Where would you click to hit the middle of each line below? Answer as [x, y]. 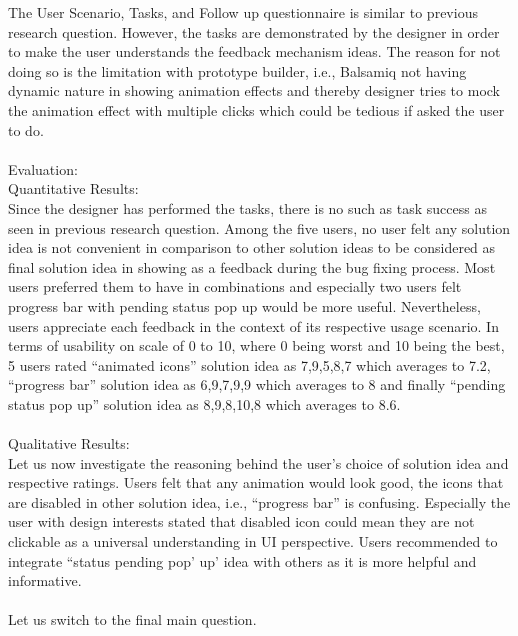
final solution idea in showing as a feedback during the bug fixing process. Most [252, 266]
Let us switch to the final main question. [132, 619]
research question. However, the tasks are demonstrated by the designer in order [254, 31]
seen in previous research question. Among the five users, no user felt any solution [259, 227]
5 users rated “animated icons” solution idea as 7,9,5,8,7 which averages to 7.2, [249, 364]
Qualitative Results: [69, 443]
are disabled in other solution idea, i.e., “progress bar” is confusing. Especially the [259, 501]
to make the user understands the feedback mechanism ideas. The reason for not [254, 51]
